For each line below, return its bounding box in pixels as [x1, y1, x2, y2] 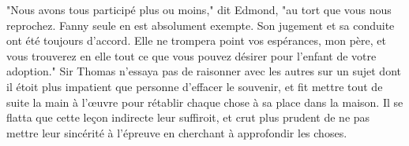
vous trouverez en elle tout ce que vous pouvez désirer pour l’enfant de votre [6, 47, 377, 64]
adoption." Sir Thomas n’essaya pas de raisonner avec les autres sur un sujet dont [6, 63, 401, 79]
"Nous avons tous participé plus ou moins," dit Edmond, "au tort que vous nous [6, 2, 392, 17]
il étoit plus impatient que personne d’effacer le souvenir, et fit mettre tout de [6, 78, 383, 94]
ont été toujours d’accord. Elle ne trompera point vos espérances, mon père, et [6, 32, 386, 49]
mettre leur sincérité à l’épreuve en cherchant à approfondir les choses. [6, 124, 347, 141]
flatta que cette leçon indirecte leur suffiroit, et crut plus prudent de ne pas [6, 109, 370, 126]
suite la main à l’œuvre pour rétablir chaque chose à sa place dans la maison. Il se [6, 93, 403, 110]
